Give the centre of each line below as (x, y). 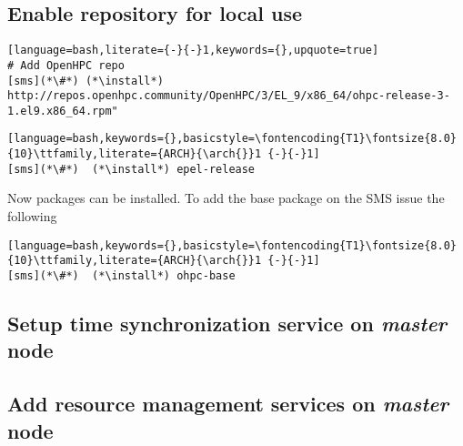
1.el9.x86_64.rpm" (63, 111)
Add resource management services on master (228, 404)
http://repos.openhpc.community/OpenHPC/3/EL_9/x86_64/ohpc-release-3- (229, 96)
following (32, 216)
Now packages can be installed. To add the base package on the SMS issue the (226, 198)
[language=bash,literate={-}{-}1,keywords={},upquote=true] (193, 51)
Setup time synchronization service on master (227, 323)
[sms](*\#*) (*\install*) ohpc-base (121, 275)
